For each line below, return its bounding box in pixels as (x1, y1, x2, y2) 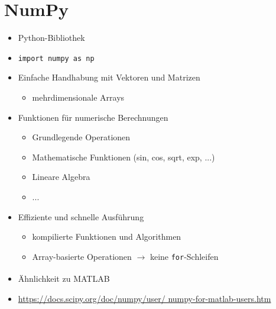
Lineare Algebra (32, 170, 90, 183)
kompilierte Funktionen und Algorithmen (32, 230, 181, 243)
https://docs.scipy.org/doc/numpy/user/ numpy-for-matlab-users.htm (18, 292, 271, 304)
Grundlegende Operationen (32, 131, 131, 143)
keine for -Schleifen (150, 250, 219, 262)
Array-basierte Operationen (32, 250, 132, 262)
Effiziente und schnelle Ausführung (18, 210, 144, 223)
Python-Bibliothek (18, 31, 85, 44)
